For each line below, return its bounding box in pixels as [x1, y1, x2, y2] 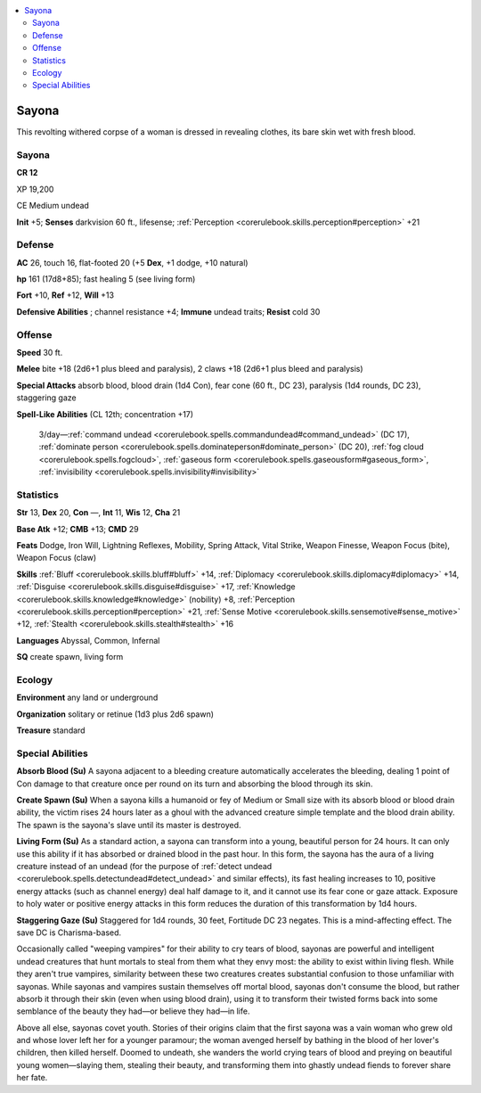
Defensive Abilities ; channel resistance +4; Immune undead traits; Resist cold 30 [16, 306, 321, 316]
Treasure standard [16, 725, 86, 736]
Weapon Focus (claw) [16, 553, 97, 563]
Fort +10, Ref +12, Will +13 [16, 290, 115, 300]
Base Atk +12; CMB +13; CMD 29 [16, 523, 139, 534]
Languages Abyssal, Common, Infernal [16, 635, 160, 645]
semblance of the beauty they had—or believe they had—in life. [16, 1006, 250, 1016]
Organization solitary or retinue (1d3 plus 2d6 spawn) [16, 709, 214, 719]
